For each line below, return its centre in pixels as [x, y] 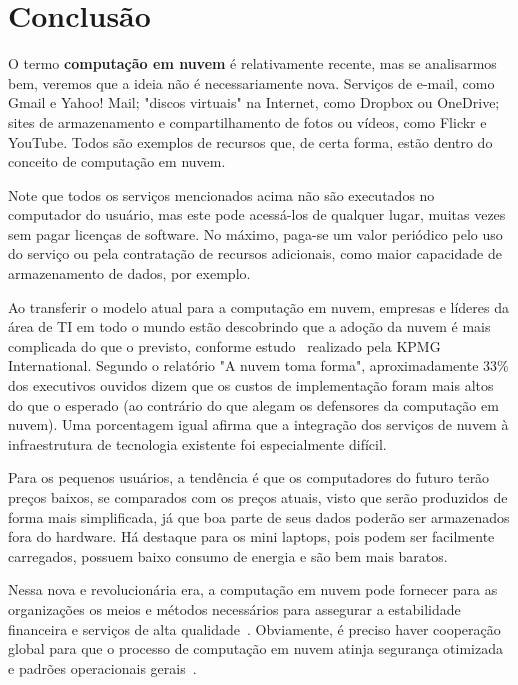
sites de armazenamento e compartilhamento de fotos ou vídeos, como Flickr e [247, 121]
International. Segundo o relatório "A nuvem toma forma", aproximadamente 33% [258, 365]
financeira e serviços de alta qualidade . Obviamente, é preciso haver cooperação [254, 628]
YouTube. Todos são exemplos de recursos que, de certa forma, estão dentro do [250, 141]
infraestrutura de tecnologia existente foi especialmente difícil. [197, 443]
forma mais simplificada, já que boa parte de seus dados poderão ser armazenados [259, 516]
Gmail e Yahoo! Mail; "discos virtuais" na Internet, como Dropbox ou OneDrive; [254, 102]
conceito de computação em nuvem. [117, 161]
